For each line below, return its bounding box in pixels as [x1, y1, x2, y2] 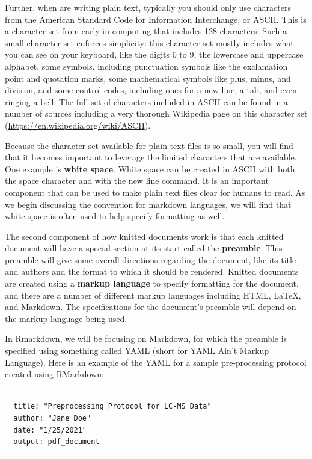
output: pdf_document [13, 437, 100, 446]
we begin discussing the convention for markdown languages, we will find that [5, 198, 292, 210]
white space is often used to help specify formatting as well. [5, 210, 225, 222]
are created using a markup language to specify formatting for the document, [5, 277, 299, 290]
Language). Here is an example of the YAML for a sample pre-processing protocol [5, 356, 307, 368]
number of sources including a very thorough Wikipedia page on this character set [5, 107, 308, 120]
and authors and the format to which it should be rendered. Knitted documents [5, 265, 299, 278]
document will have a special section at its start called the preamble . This [5, 242, 283, 254]
